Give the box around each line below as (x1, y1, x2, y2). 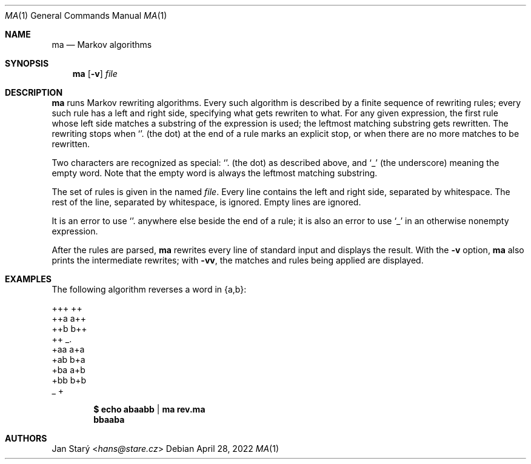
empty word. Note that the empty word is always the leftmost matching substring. (52, 168, 378, 178)
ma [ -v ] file (72, 68, 118, 79)
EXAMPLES (5, 274, 52, 284)
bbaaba (93, 414, 125, 425)
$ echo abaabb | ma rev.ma (93, 404, 205, 414)
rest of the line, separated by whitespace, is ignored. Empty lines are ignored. (52, 197, 361, 207)
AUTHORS (5, 433, 47, 443)
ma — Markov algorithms (52, 39, 152, 50)
